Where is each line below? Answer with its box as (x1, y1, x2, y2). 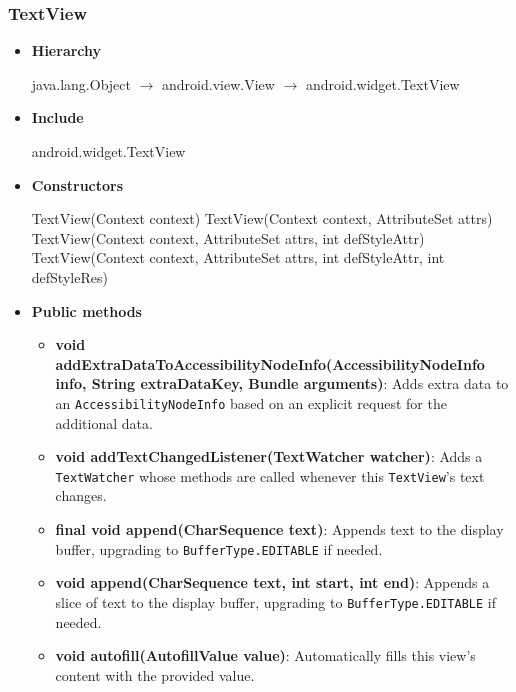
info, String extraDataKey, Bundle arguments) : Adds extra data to (55, 373, 509, 394)
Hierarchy (31, 40, 102, 61)
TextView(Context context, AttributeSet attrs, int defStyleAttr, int (31, 247, 445, 268)
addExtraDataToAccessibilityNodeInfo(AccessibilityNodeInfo (55, 353, 485, 374)
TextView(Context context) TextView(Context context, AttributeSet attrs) (31, 208, 493, 229)
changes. (55, 485, 107, 506)
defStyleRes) (31, 266, 108, 287)
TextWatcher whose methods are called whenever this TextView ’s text (55, 465, 485, 486)
